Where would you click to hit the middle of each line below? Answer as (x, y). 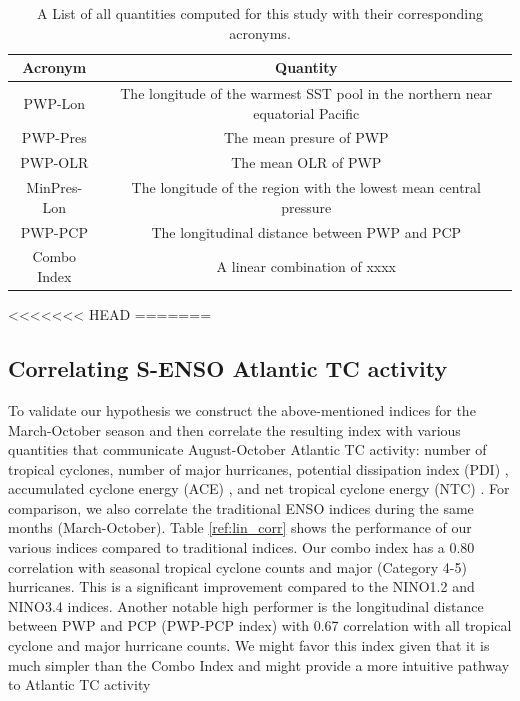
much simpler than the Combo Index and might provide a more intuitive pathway (259, 664)
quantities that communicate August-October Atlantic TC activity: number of (247, 449)
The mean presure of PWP (306, 137)
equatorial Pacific (306, 112)
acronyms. (260, 32)
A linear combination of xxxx (306, 266)
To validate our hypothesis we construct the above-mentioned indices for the (242, 409)
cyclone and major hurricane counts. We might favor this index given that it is (249, 645)
